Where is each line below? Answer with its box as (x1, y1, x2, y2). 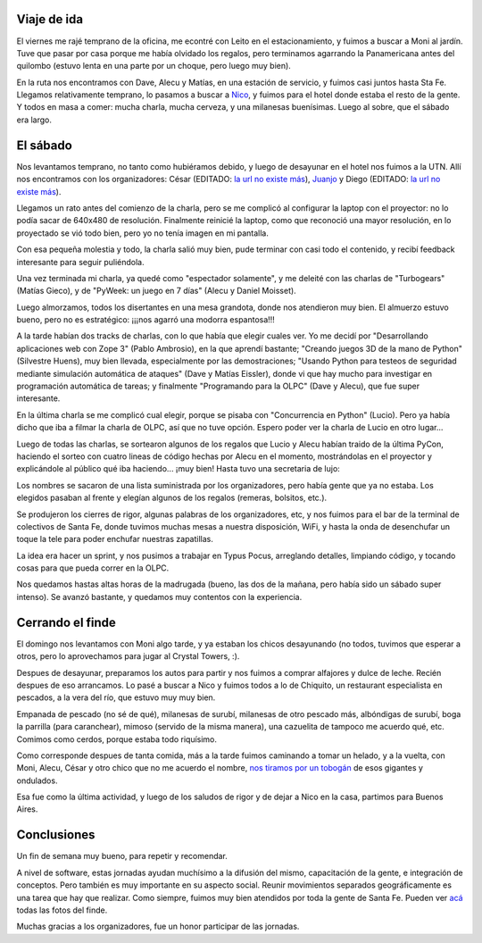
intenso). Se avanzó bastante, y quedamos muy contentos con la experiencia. (16, 591, 303, 602)
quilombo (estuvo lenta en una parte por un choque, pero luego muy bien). (16, 61, 292, 71)
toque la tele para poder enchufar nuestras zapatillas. (16, 534, 213, 545)
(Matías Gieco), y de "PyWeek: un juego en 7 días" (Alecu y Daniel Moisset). (16, 286, 296, 296)
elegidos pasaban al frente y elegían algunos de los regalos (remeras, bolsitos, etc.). (16, 492, 328, 504)
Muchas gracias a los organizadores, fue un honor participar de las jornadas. (16, 921, 300, 932)
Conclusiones (16, 827, 96, 843)
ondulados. (16, 775, 58, 786)
